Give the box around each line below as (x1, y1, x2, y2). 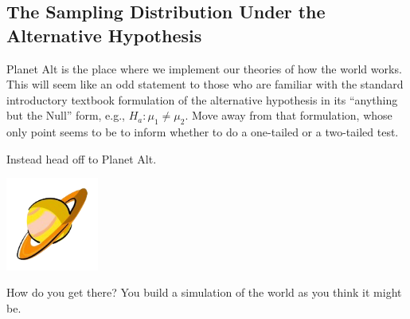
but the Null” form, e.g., (6, 107, 126, 124)
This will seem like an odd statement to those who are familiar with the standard (6, 76, 404, 93)
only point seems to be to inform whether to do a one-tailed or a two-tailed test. (6, 124, 399, 140)
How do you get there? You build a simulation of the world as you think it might (6, 284, 402, 301)
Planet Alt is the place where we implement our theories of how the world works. (6, 60, 402, 77)
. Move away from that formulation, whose (185, 107, 392, 124)
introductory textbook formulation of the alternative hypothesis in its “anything (6, 91, 398, 108)
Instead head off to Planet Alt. (6, 150, 157, 167)
